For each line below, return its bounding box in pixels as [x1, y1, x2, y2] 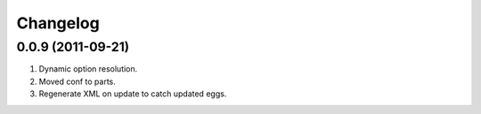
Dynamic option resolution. [38, 64, 138, 74]
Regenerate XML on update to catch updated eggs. [38, 88, 227, 99]
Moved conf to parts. [38, 76, 116, 87]
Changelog [16, 13, 100, 33]
